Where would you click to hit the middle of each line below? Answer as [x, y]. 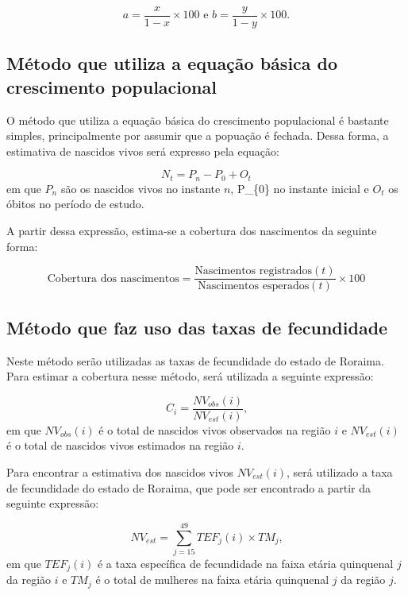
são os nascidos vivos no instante [140, 188]
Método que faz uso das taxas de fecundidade [197, 327]
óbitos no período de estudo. [75, 204]
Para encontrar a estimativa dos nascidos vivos [120, 471]
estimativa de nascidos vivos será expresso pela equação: [143, 151]
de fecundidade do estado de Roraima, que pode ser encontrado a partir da [189, 487]
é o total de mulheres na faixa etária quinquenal [212, 580]
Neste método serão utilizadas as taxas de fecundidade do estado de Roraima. [195, 360]
